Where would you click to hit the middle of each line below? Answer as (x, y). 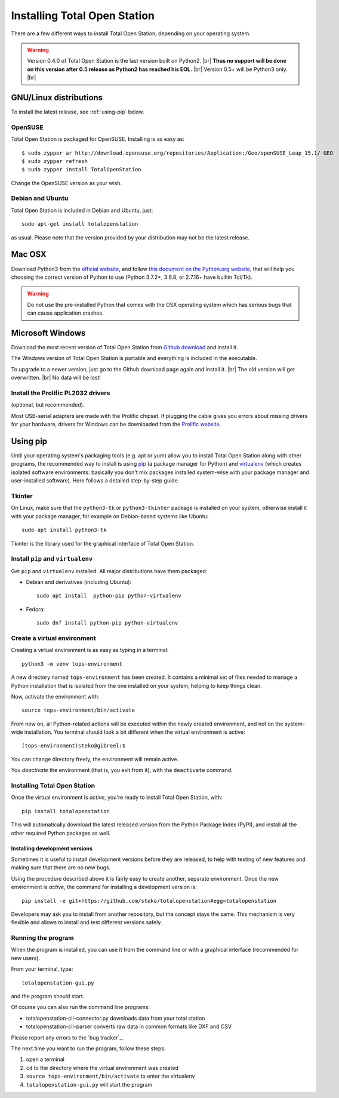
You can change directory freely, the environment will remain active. (95, 759)
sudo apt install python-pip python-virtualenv (109, 596)
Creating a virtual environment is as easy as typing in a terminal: (90, 650)
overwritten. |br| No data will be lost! (56, 378)
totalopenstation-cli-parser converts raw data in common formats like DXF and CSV (129, 1026)
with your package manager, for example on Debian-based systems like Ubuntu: (110, 516)
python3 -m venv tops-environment (72, 664)
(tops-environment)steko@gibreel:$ (74, 746)
